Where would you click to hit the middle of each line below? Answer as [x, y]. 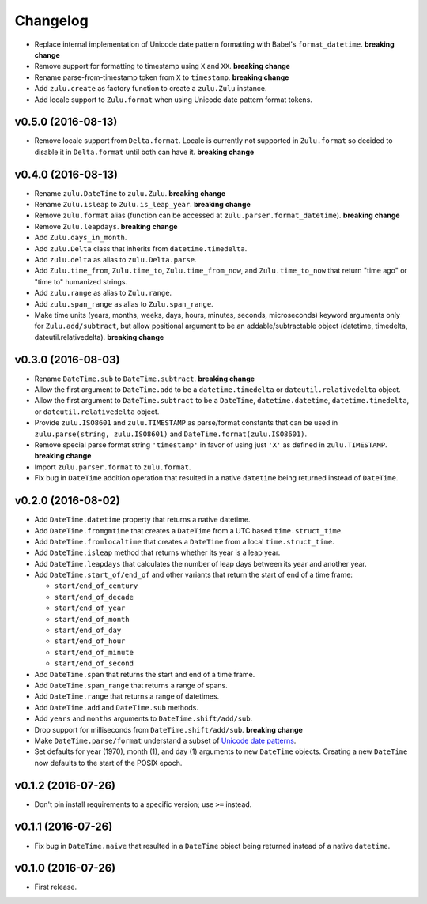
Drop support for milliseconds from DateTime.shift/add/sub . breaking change [169, 729]
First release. [56, 887]
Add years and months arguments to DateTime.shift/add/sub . [144, 718]
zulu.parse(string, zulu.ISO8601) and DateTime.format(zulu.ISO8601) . [171, 434]
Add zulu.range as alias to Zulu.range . [103, 293]
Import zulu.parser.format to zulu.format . [113, 467]
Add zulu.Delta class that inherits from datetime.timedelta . [141, 248]
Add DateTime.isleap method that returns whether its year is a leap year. [157, 552]
